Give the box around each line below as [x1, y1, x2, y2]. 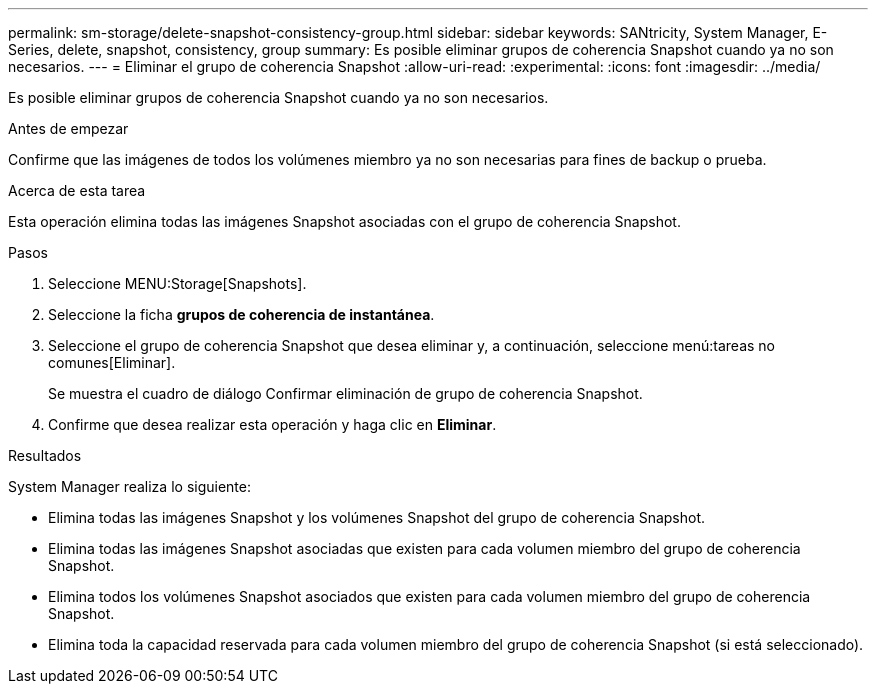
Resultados [8, 447, 82, 464]
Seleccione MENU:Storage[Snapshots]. [48, 275, 307, 292]
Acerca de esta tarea [8, 182, 146, 199]
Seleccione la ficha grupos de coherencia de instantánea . [48, 306, 435, 323]
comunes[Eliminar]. [48, 354, 176, 371]
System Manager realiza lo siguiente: [8, 478, 251, 495]
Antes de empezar [8, 120, 129, 137]
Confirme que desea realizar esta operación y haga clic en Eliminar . [48, 416, 497, 433]
